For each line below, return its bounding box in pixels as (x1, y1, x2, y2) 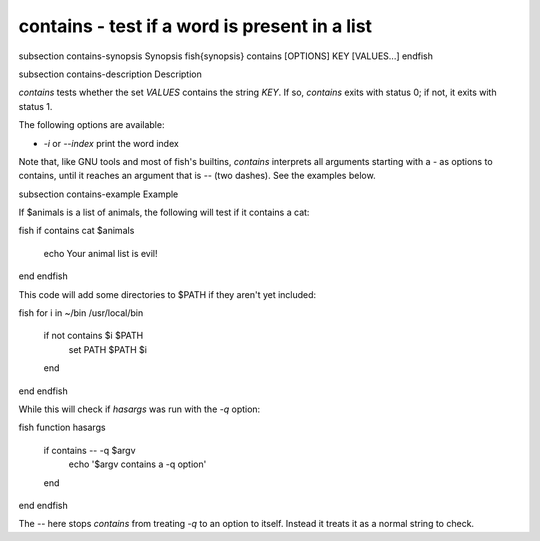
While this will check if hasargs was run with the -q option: (18, 403, 261, 415)
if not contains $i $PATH (43, 330, 144, 342)
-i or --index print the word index (43, 137, 179, 149)
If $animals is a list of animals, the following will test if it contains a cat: (18, 206, 310, 219)
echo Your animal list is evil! (43, 247, 159, 259)
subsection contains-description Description (18, 68, 202, 80)
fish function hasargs (18, 421, 106, 434)
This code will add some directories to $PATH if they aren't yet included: (18, 288, 317, 300)
